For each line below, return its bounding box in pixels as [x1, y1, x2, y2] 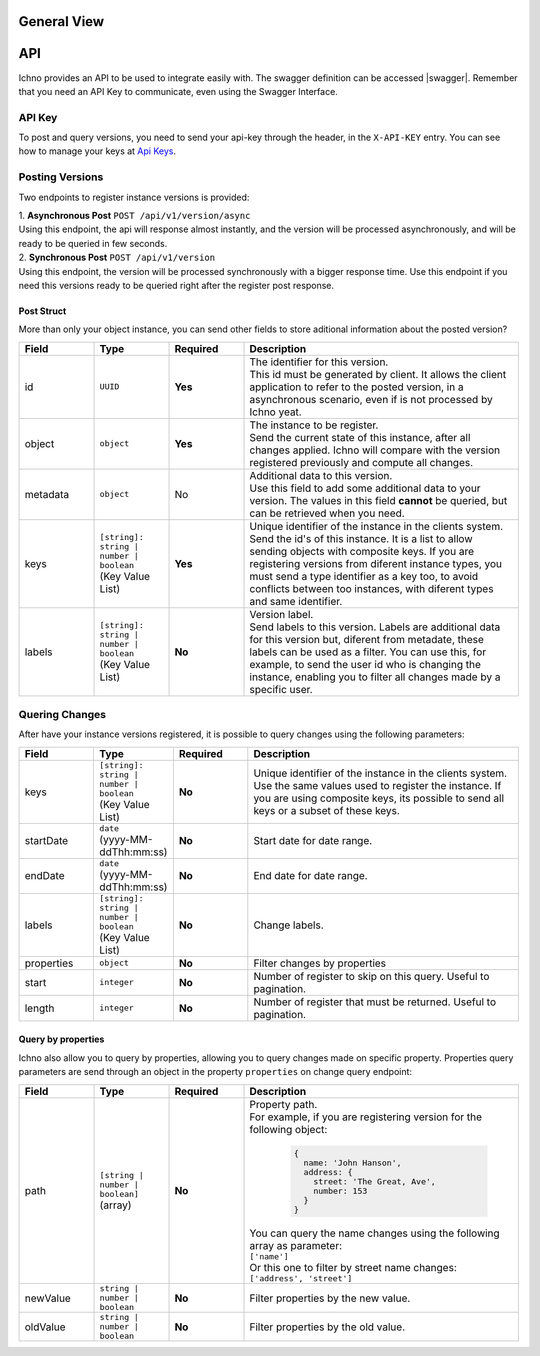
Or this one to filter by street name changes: [249, 1261, 457, 1275]
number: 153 [313, 1185, 368, 1196]
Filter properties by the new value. [249, 1291, 411, 1305]
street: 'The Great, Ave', [313, 1176, 437, 1187]
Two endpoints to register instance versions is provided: [18, 191, 250, 203]
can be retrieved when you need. [249, 506, 405, 520]
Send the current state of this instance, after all [249, 430, 471, 444]
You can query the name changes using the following [249, 1226, 500, 1240]
